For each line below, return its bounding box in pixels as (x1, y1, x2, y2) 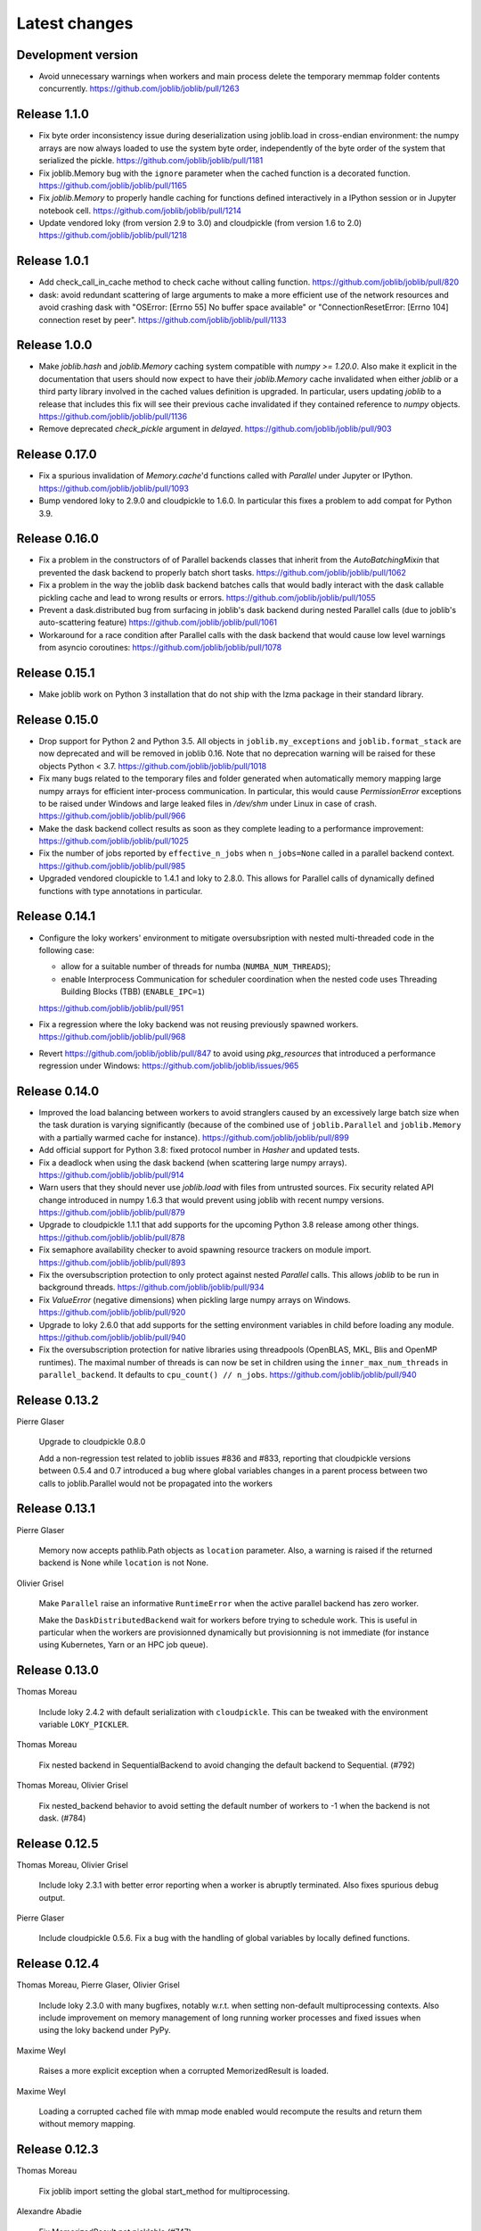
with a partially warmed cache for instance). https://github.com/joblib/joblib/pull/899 (38, 1132, 349, 1142)
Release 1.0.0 (16, 337, 93, 352)
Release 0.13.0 (16, 1663, 100, 1678)
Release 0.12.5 (16, 1836, 99, 1851)
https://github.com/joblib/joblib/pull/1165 (38, 179, 187, 191)
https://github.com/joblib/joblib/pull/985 (38, 860, 186, 871)
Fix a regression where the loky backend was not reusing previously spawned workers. (38, 1018, 359, 1030)
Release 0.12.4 (16, 1956, 100, 1971)
